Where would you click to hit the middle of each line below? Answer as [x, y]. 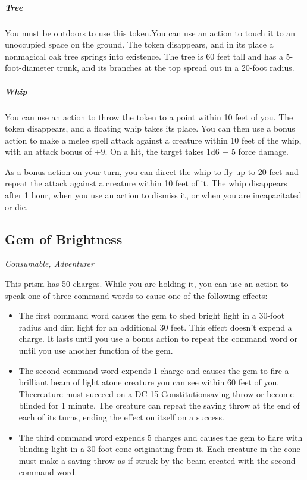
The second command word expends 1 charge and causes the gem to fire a [154, 370]
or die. [16, 206]
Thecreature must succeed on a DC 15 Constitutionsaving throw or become [156, 393]
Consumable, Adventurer [49, 264]
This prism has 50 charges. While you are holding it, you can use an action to [147, 284]
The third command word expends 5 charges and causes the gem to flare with [161, 437]
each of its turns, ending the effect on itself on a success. [121, 417]
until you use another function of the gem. [96, 350]
